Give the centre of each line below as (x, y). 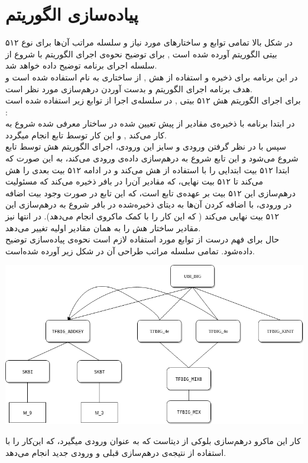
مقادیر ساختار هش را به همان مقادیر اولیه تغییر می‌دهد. (103, 227)
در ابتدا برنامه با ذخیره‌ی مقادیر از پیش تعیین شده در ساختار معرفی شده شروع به (150, 123)
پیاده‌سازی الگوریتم (72, 14)
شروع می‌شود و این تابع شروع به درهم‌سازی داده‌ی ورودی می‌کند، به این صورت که (152, 158)
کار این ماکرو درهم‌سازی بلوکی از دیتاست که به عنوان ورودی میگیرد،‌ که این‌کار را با (153, 441)
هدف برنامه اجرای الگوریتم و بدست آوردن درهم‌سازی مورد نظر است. (129, 88)
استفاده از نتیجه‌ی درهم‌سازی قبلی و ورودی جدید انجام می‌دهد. (116, 452)
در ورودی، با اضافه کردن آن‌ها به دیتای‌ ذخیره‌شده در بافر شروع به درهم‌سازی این (149, 204)
